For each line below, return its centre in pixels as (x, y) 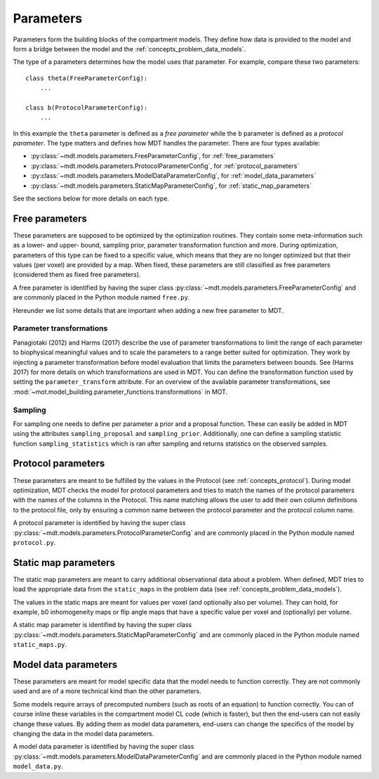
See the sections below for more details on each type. (91, 199)
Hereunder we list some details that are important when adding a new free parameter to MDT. (148, 310)
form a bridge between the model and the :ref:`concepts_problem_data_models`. (129, 49)
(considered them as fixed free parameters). (77, 275)
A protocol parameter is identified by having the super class (99, 523)
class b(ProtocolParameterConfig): (87, 108)
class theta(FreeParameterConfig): (87, 78)
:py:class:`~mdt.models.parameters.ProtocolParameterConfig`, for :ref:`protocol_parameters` (165, 166)
